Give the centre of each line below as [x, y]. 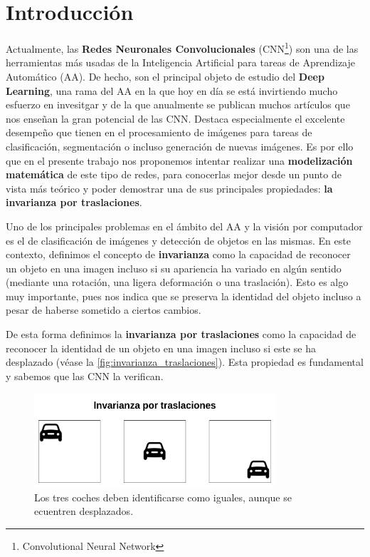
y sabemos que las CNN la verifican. [85, 375]
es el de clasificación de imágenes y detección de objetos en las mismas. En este [178, 240]
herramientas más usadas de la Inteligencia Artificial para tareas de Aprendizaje [180, 62]
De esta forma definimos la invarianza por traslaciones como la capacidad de [181, 334]
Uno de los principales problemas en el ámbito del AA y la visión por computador [184, 226]
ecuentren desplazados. [84, 511]
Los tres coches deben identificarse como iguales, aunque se [163, 497]
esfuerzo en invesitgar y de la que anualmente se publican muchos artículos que [178, 104]
